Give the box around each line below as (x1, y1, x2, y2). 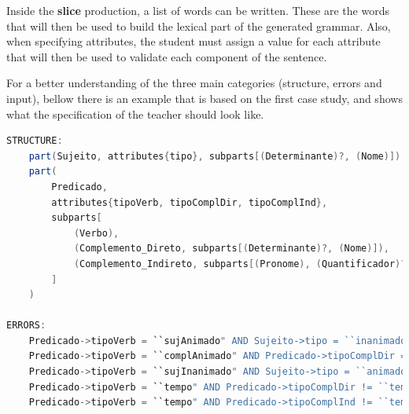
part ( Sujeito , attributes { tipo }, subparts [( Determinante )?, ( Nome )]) (28, 150, 401, 162)
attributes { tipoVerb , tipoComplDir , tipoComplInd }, (51, 196, 328, 208)
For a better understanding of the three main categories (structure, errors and (6, 75, 382, 91)
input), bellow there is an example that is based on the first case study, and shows (6, 90, 403, 106)
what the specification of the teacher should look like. (6, 105, 264, 122)
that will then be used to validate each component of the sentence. (6, 48, 327, 64)
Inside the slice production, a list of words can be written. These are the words (6, 2, 389, 18)
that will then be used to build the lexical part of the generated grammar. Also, (6, 17, 391, 34)
